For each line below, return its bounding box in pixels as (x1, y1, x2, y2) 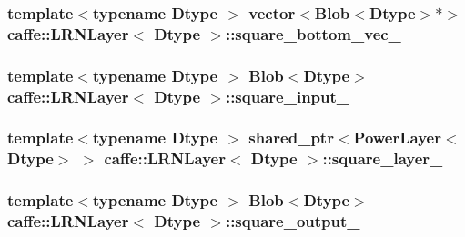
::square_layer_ (322, 147, 443, 170)
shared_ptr (248, 126, 334, 149)
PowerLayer (353, 126, 441, 149)
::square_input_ (225, 84, 350, 107)
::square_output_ (225, 210, 360, 232)
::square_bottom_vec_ (225, 22, 401, 44)
